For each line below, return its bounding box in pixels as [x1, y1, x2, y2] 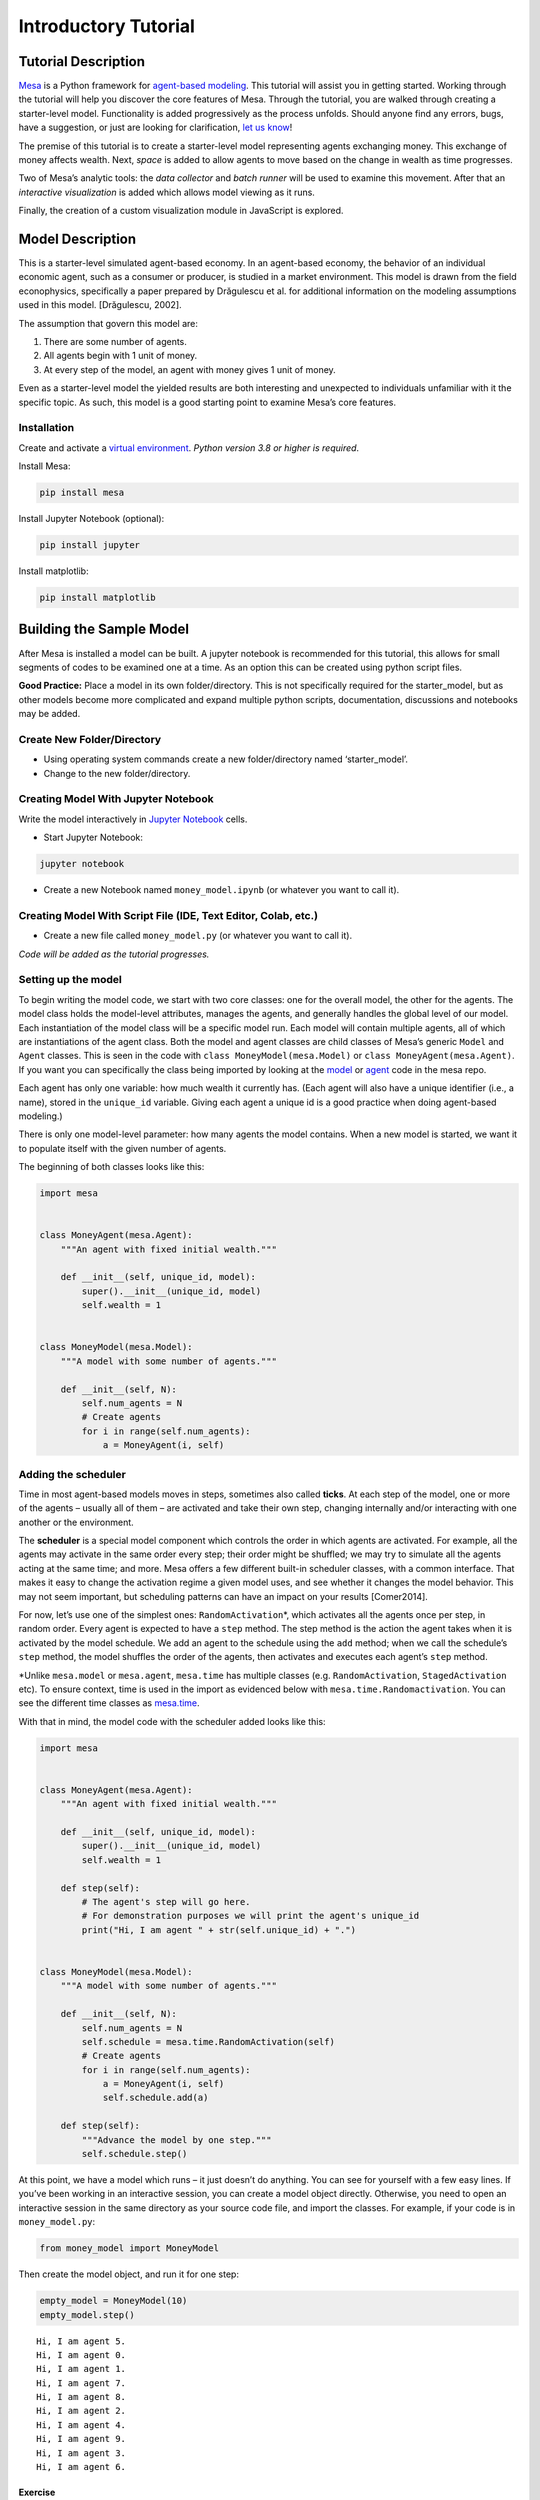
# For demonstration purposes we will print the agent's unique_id [81, 1910, 420, 1922]
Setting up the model [18, 973, 122, 987]
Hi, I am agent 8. [36, 2391, 127, 2403]
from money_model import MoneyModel [39, 2243, 220, 2254]
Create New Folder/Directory [18, 732, 162, 746]
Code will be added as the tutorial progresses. [18, 948, 210, 960]
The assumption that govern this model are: [18, 317, 199, 329]
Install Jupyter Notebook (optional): [18, 513, 165, 525]
